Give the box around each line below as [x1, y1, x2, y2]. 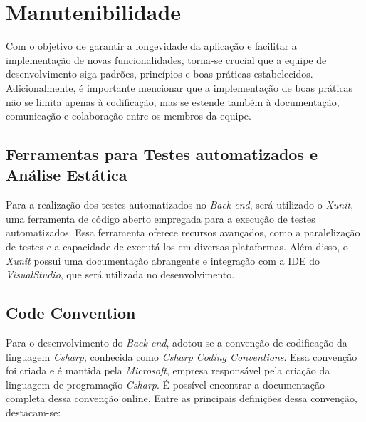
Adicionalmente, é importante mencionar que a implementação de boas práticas [6, 80, 353, 95]
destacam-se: [6, 405, 61, 420]
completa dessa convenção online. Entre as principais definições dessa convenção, [6, 391, 357, 406]
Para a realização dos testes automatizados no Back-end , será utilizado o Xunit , [6, 197, 354, 212]
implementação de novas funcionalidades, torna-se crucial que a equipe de [6, 52, 327, 67]
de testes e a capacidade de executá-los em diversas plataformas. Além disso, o [6, 239, 348, 254]
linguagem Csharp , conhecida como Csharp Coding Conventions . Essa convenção [6, 349, 357, 364]
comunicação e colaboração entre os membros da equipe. [6, 108, 251, 123]
